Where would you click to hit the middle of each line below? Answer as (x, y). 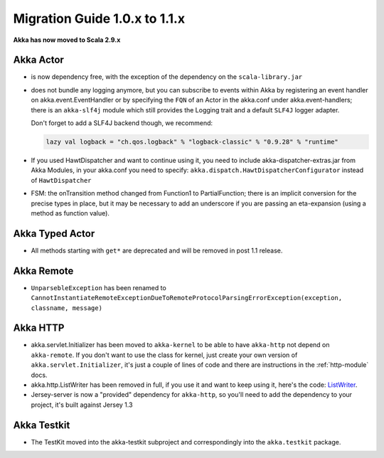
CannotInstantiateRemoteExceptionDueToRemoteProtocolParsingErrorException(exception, (187, 298)
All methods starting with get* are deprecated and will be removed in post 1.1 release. (157, 250)
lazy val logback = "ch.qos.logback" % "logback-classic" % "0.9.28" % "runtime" (192, 142)
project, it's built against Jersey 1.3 (82, 405)
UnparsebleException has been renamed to (98, 287)
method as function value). (70, 213)
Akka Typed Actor (54, 234)
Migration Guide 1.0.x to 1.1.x (99, 18)
